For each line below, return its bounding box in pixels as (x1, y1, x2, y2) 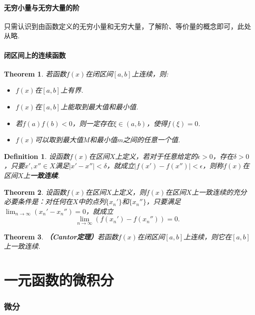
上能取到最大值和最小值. (60, 101, 138, 111)
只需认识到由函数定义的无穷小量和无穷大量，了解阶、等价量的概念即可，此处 (4, 21, 251, 31)
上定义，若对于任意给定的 (115, 151, 198, 161)
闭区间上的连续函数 (4, 50, 66, 60)
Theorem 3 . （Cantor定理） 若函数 (4, 231, 118, 241)
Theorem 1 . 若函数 (4, 68, 66, 79)
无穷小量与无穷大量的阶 (4, 2, 79, 12)
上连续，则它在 (183, 231, 232, 241)
